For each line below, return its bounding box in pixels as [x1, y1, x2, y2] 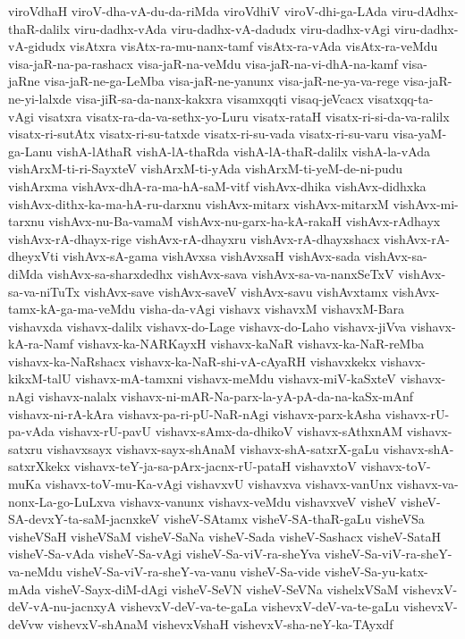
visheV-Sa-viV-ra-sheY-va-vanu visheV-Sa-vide [66, 562, 321, 580]
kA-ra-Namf [8, 334, 74, 353]
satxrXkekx [8, 457, 71, 475]
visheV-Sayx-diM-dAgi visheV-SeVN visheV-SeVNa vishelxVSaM [45, 579, 399, 598]
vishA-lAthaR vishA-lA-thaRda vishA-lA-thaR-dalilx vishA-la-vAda [56, 141, 431, 160]
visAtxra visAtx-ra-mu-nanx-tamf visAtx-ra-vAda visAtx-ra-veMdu [69, 37, 438, 55]
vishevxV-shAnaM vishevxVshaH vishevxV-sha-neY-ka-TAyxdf [47, 614, 393, 633]
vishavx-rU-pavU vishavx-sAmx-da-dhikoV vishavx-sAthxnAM [58, 422, 403, 441]
